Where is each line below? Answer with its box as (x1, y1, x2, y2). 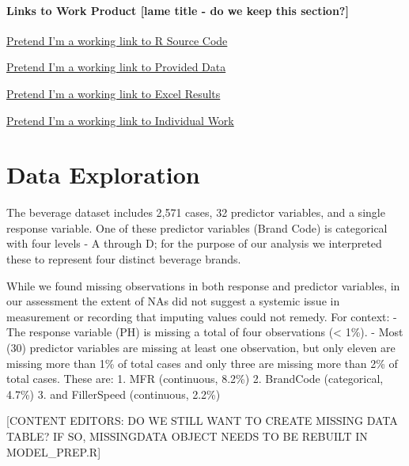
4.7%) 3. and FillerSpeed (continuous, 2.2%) (6, 385, 221, 402)
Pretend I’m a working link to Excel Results (6, 85, 221, 101)
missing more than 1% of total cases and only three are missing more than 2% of (6, 354, 398, 371)
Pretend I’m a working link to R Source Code (6, 32, 228, 48)
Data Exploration (6, 158, 200, 191)
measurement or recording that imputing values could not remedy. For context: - (6, 308, 397, 324)
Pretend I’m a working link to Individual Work (6, 112, 234, 128)
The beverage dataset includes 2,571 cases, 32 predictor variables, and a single (6, 204, 385, 221)
